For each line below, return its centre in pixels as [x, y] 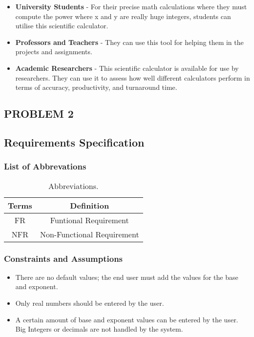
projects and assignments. [54, 52]
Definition [90, 205]
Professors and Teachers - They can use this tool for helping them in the [129, 42]
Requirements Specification [74, 142]
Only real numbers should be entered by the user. [90, 303]
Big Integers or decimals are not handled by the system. [99, 329]
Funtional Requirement [89, 220]
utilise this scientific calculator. [62, 26]
